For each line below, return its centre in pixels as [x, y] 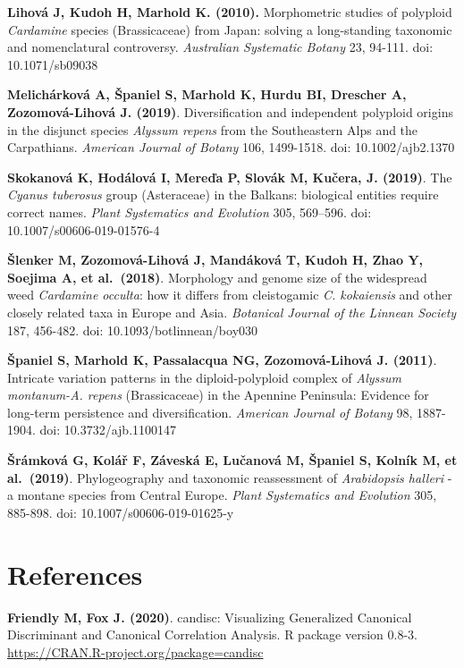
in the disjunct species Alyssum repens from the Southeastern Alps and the [213, 129]
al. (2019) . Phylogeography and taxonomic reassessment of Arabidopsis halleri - [230, 477]
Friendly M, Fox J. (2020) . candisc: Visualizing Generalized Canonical [210, 617]
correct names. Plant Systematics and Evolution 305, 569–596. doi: [190, 211]
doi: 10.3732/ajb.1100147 [108, 430]
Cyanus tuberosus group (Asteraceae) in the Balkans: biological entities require [223, 194]
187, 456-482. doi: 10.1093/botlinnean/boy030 [133, 330]
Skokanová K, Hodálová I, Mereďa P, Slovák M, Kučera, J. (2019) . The [230, 177]
